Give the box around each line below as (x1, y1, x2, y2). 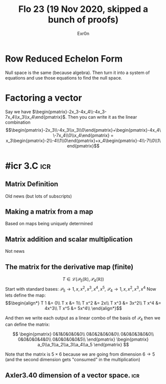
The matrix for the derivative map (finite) (5, 262, 134, 271)
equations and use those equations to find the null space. (5, 75, 122, 80)
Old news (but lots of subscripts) (5, 193, 72, 199)
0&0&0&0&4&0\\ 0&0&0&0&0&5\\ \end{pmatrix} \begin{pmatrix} (18, 336, 149, 342)
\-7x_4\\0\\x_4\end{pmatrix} (53, 132, 110, 138)
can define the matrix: (5, 321, 51, 327)
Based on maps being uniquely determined (5, 221, 93, 227)
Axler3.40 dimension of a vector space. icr (5, 371, 140, 380)
